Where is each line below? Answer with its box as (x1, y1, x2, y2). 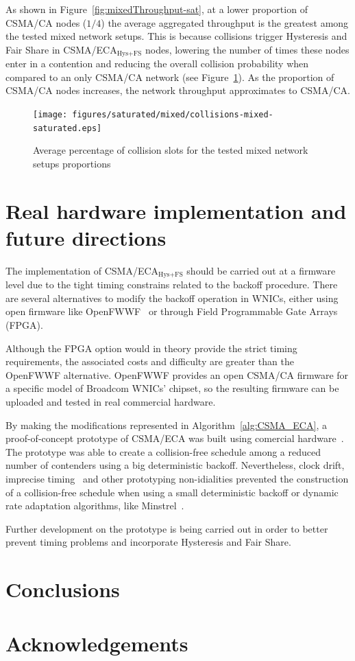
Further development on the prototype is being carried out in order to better (5, 521, 328, 535)
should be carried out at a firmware (186, 263, 336, 277)
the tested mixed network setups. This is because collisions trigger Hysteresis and (5, 29, 347, 43)
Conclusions (5, 575, 120, 603)
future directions (5, 223, 167, 251)
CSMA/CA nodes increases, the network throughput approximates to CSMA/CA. (5, 83, 350, 97)
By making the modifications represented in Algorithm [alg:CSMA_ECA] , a (5, 417, 327, 432)
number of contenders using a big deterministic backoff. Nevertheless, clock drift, (5, 458, 345, 472)
